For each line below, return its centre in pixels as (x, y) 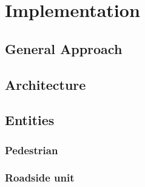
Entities (30, 120)
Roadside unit (40, 178)
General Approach (64, 48)
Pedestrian (32, 150)
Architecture (46, 84)
